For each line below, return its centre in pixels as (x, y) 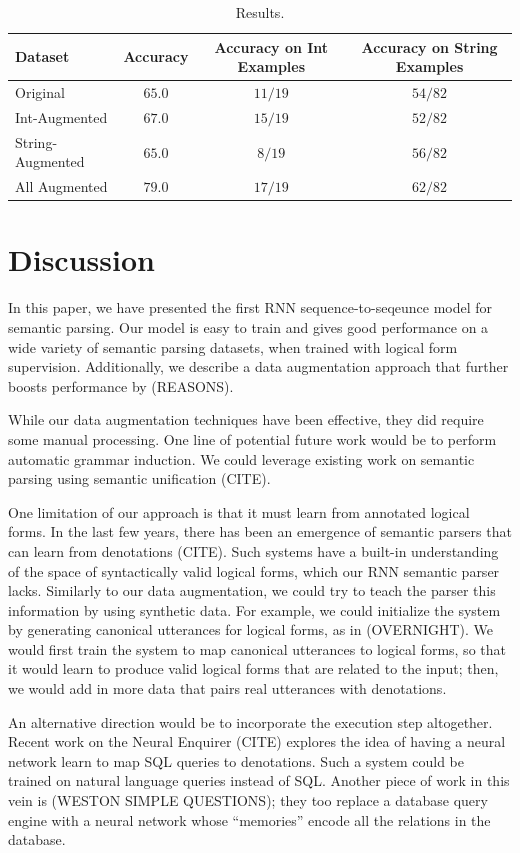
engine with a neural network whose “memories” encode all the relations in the (249, 819)
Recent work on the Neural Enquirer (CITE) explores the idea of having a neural (257, 741)
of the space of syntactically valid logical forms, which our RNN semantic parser (254, 570)
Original (40, 92)
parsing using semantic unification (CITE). (139, 478)
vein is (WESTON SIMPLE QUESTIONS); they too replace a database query (248, 800)
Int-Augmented (61, 116)
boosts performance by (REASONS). (121, 385)
